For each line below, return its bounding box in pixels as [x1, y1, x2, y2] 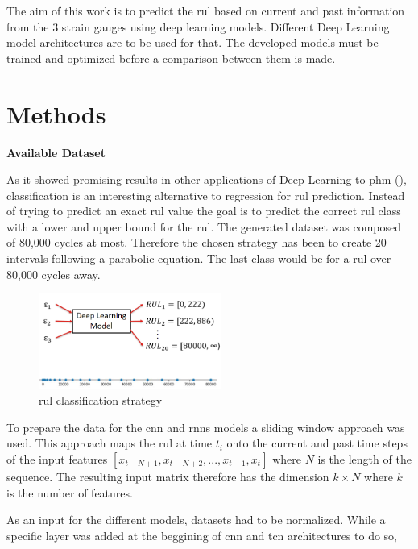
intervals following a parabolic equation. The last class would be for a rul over [6, 250, 391, 267]
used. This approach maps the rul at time [6, 435, 213, 451]
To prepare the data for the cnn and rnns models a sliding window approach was [6, 418, 405, 435]
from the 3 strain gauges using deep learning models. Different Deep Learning [6, 18, 390, 35]
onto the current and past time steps [226, 435, 408, 451]
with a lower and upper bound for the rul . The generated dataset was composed [6, 218, 402, 235]
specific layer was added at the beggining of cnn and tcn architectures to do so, [6, 526, 398, 543]
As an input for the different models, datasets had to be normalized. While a [6, 511, 386, 528]
